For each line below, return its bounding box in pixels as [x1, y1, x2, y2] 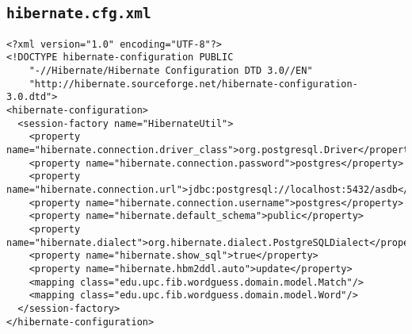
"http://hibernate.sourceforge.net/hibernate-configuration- [29, 78, 358, 90]
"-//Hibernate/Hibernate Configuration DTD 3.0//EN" [29, 65, 313, 77]
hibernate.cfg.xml [6, 5, 151, 22]
